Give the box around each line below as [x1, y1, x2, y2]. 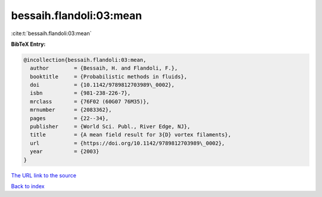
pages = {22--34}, [30, 115, 109, 121]
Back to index [11, 182, 45, 190]
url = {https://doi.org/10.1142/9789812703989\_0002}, [30, 140, 225, 146]
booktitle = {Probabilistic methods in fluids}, [30, 73, 187, 80]
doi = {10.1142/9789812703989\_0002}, [30, 82, 175, 89]
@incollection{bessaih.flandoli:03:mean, [23, 57, 147, 63]
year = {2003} [30, 148, 100, 155]
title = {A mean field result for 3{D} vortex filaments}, [30, 132, 231, 138]
